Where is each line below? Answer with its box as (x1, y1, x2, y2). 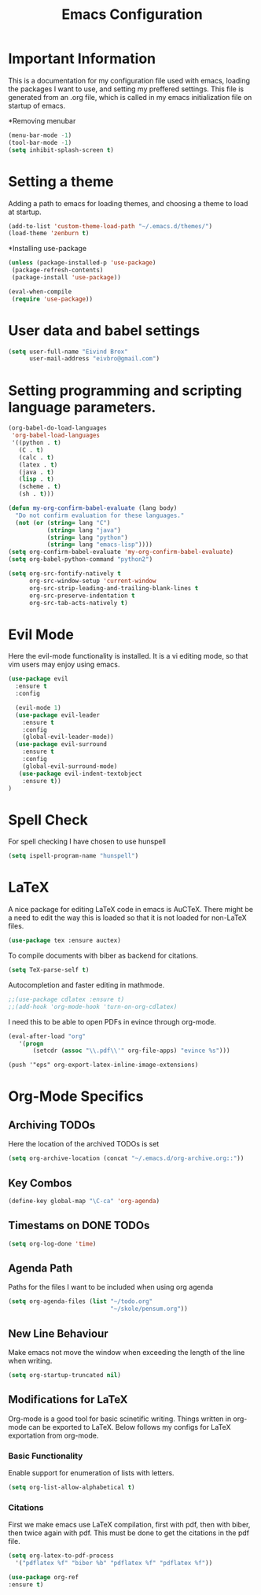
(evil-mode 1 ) (15, 703, 61, 711)
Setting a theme (8, 172, 114, 190)
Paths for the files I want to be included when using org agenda (8, 1283, 214, 1292)
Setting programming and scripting (8, 382, 242, 399)
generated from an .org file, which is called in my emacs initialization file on (8, 92, 252, 102)
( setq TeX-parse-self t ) (8, 966, 90, 974)
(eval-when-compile (8, 287, 72, 296)
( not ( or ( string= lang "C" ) (15, 519, 111, 526)
